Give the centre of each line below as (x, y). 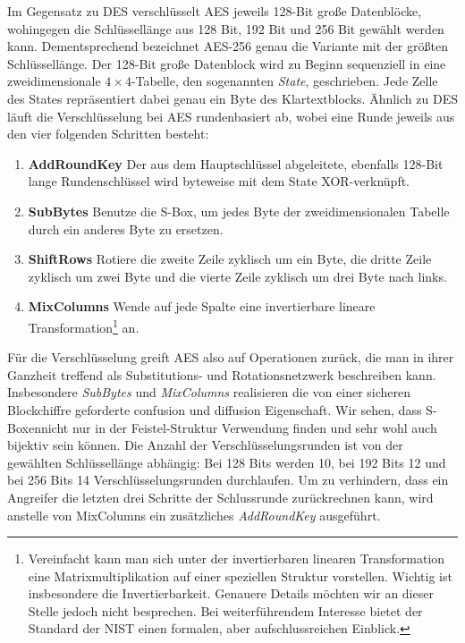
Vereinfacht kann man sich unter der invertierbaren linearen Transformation (237, 558)
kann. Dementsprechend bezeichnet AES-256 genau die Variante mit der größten (228, 46)
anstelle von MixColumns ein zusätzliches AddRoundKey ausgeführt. (194, 515)
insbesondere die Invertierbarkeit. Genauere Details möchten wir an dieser (231, 593)
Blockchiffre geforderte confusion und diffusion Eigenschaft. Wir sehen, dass (215, 409)
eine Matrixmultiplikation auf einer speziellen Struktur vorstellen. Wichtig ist (240, 575)
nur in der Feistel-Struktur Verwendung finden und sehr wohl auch (254, 427)
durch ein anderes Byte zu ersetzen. (126, 228)
